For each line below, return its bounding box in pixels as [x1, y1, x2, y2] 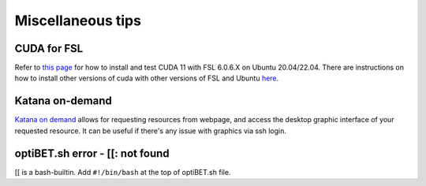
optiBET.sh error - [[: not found [14, 147, 170, 160]
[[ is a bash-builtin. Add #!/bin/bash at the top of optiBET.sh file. [14, 167, 231, 177]
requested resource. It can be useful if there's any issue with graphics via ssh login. [14, 126, 287, 136]
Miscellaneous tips [14, 12, 142, 29]
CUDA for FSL [14, 42, 84, 55]
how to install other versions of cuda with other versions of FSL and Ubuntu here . [14, 73, 279, 83]
